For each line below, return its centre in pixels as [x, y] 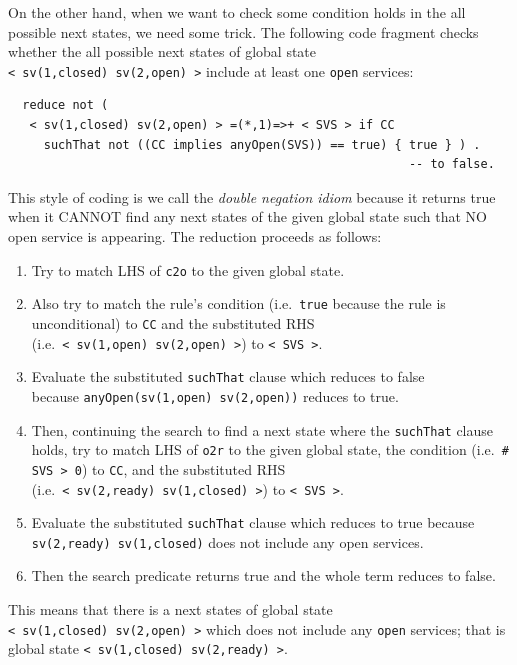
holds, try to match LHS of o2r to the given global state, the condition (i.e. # [270, 449]
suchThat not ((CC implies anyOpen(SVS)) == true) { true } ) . [262, 144]
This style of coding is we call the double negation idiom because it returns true [252, 196]
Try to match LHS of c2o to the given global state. [188, 269]
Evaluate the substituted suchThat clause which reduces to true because [253, 522]
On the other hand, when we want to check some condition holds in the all [237, 12]
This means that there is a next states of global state [170, 609]
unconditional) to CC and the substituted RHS [173, 322]
